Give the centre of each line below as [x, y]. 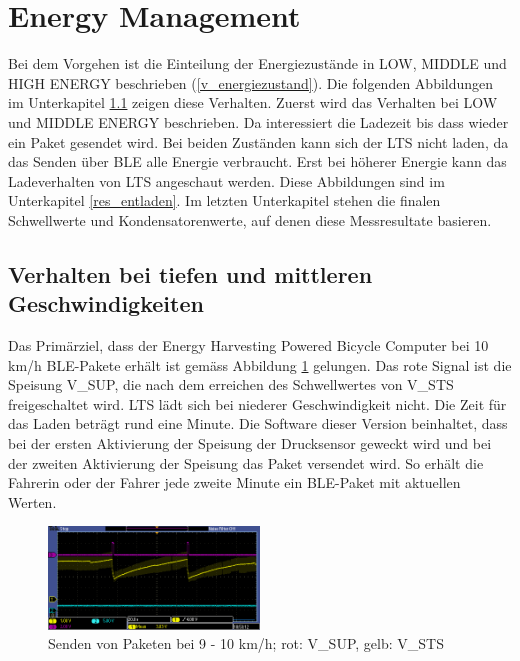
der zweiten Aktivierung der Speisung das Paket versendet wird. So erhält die [246, 462]
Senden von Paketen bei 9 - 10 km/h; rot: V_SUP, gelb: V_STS [246, 643]
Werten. [32, 501]
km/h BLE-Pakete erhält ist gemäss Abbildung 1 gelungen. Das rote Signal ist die [260, 364]
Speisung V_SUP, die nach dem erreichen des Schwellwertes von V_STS [231, 384]
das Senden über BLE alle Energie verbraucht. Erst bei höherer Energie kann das [257, 161]
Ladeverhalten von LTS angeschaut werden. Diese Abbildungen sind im [226, 180]
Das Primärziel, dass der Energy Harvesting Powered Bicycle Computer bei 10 [248, 345]
